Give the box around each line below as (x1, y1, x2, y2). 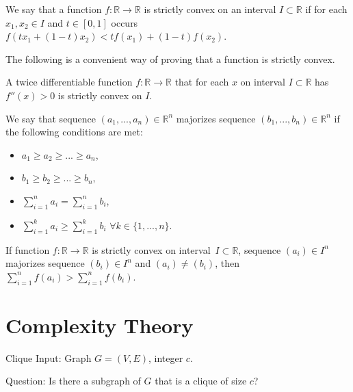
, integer (148, 350, 183, 365)
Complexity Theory (5, 311, 194, 339)
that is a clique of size (155, 374, 247, 388)
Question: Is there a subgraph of (5, 374, 141, 388)
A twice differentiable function (5, 75, 133, 89)
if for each (305, 2, 348, 16)
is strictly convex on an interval (144, 2, 276, 16)
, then (215, 256, 239, 270)
